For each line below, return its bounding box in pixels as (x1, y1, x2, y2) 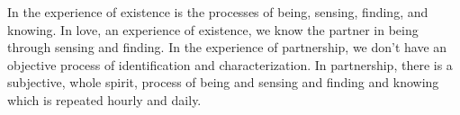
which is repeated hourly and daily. (7, 90, 202, 109)
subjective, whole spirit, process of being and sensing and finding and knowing (7, 73, 439, 92)
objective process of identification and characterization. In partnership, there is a (7, 55, 453, 74)
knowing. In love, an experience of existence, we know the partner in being (7, 20, 419, 39)
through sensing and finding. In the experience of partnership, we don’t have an (7, 38, 447, 57)
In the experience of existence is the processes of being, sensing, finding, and (7, 3, 428, 21)
